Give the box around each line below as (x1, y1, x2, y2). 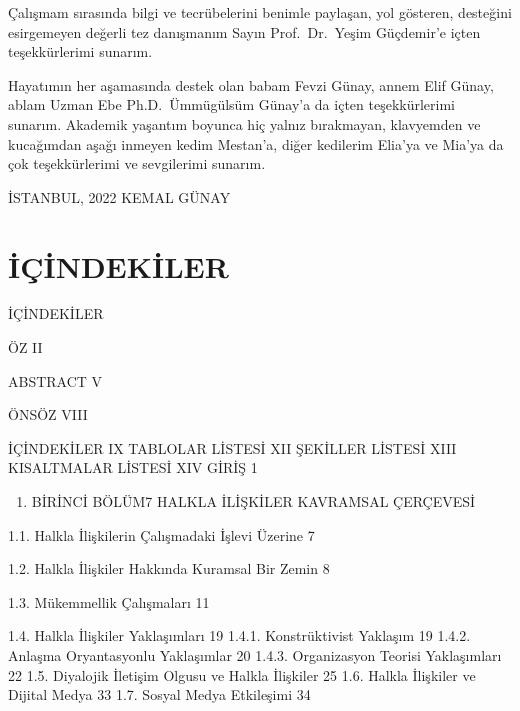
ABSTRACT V (8, 370, 103, 391)
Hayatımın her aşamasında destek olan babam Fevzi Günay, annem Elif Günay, (8, 74, 494, 95)
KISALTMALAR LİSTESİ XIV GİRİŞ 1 (8, 457, 258, 478)
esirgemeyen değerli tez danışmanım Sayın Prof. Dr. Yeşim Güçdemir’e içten (8, 21, 481, 42)
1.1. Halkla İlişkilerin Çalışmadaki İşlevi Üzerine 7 (8, 524, 315, 545)
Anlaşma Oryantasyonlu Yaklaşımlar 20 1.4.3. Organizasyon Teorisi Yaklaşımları (8, 645, 502, 665)
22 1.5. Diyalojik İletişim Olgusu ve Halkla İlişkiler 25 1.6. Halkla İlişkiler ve (8, 664, 476, 685)
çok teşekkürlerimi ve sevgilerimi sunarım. (8, 153, 266, 174)
